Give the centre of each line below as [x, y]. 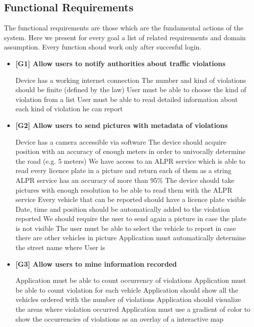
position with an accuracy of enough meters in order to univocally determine [130, 151]
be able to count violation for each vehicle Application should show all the [127, 289]
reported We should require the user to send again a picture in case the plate [131, 218]
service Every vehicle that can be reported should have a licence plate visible [131, 199]
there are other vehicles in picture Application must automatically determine [131, 238]
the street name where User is [60, 247]
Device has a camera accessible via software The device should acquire [121, 141]
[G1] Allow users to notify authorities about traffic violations [120, 63]
